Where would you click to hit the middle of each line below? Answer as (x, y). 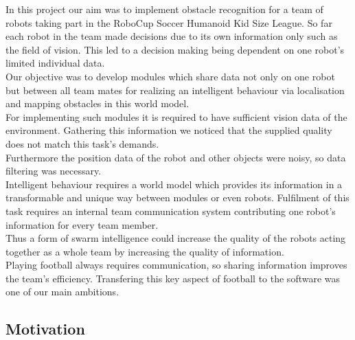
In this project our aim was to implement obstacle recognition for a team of (164, 9)
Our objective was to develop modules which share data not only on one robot (170, 76)
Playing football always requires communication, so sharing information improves (176, 265)
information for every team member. (82, 224)
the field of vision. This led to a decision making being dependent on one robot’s (175, 49)
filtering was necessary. (54, 171)
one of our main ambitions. (62, 292)
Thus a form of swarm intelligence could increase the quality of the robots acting (176, 238)
